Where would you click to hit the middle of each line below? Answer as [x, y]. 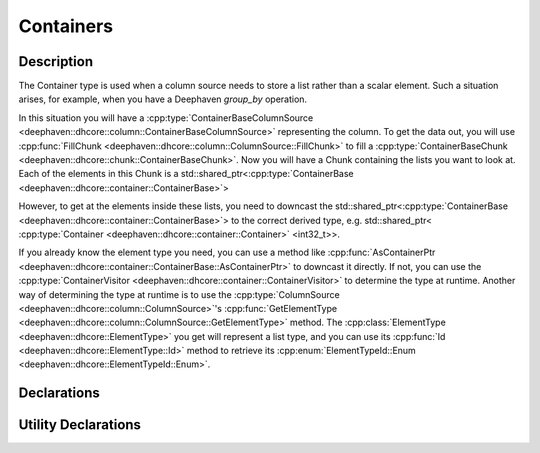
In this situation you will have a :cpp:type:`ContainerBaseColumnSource [166, 117]
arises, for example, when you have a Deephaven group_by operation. [163, 99]
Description [56, 61]
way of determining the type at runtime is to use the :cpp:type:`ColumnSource [179, 294]
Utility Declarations [80, 425]
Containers [66, 26]
